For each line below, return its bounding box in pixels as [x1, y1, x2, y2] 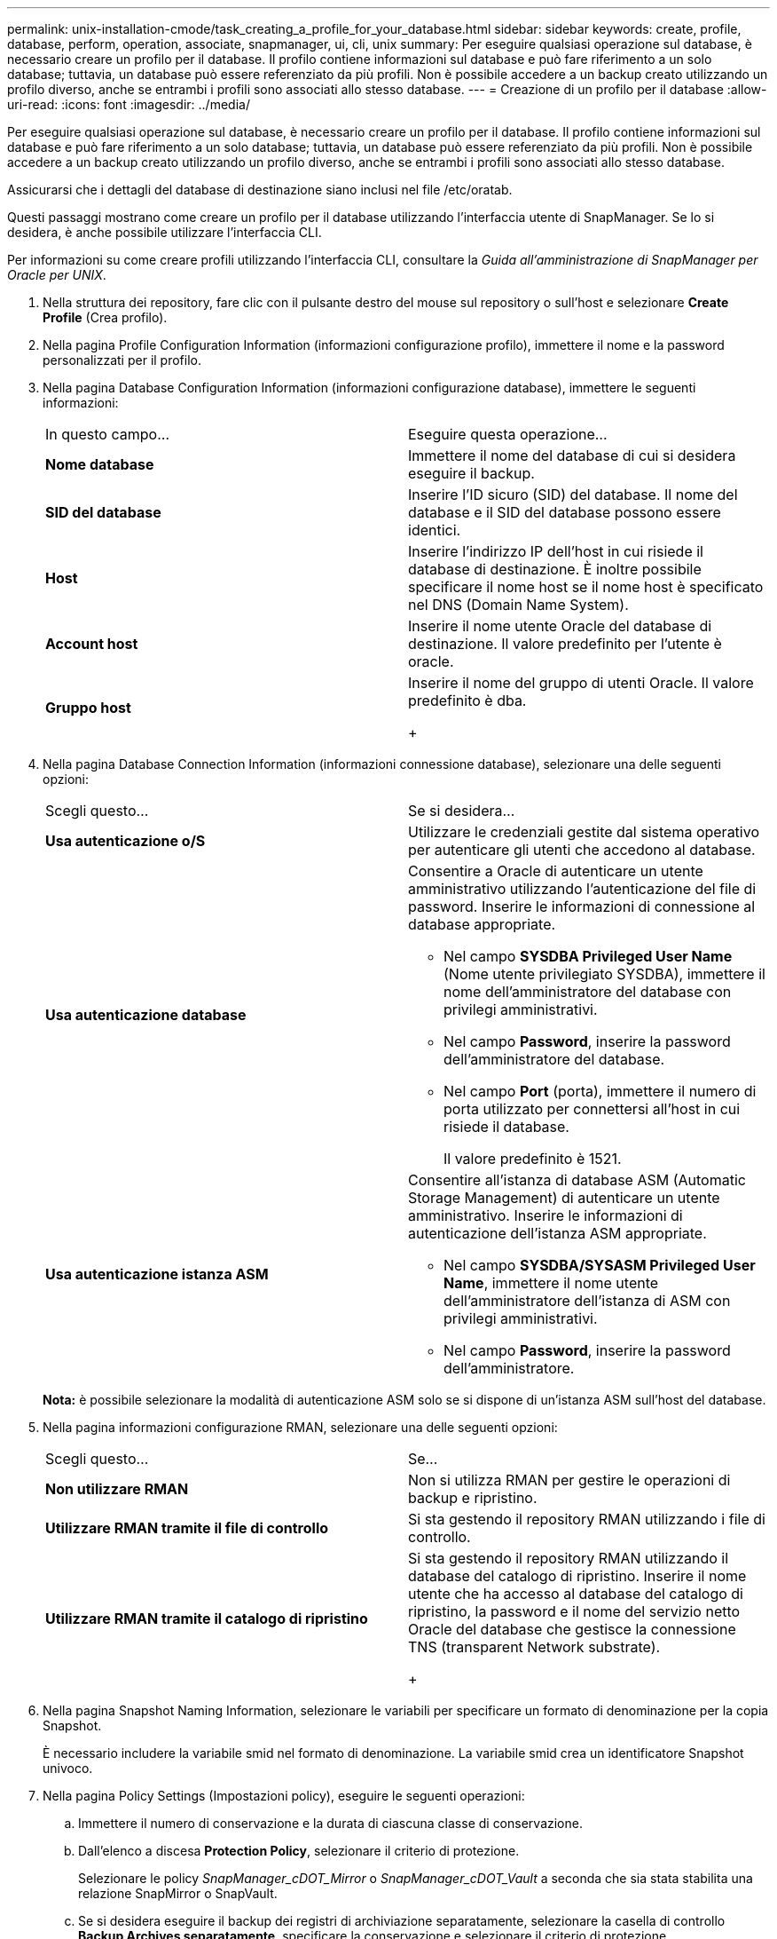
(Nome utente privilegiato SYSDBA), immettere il [443, 965, 765, 983]
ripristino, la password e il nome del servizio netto [408, 1603, 741, 1620]
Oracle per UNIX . [7, 267, 106, 282]
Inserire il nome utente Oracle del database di [408, 617, 712, 635]
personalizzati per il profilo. [43, 352, 201, 368]
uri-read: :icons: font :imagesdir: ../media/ [7, 97, 250, 112]
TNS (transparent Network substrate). [408, 1638, 661, 1656]
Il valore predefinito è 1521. [443, 1150, 622, 1167]
